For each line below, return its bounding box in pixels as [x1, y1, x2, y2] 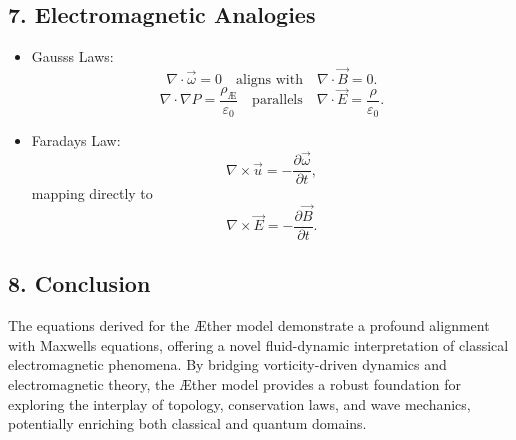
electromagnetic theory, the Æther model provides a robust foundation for [8, 374, 461, 395]
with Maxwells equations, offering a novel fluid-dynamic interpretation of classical [8, 334, 509, 355]
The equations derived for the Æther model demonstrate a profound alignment [8, 315, 490, 336]
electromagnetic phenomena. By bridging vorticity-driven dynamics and [8, 354, 447, 375]
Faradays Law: [31, 130, 121, 151]
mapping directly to [31, 183, 153, 204]
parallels [252, 93, 303, 108]
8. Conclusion [8, 268, 151, 299]
